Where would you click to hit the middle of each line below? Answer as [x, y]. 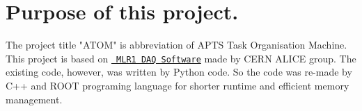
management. [34, 99]
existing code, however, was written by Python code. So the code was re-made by [179, 72]
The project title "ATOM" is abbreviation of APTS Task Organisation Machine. [176, 45]
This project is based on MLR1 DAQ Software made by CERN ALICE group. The [181, 58]
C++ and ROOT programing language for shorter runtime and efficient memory [178, 85]
